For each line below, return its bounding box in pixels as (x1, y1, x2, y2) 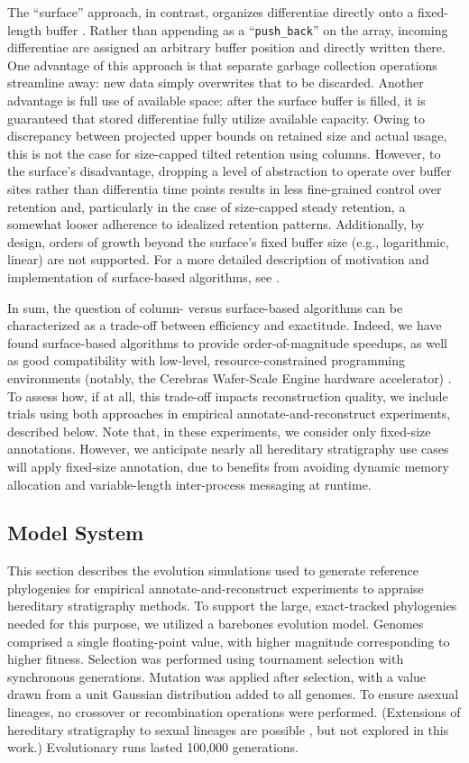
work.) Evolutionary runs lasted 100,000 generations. (7, 738, 299, 757)
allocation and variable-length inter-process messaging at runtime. (7, 474, 372, 493)
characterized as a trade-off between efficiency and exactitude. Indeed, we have (7, 316, 442, 335)
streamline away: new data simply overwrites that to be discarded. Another (7, 73, 424, 92)
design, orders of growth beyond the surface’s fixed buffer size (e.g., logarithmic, (7, 232, 449, 251)
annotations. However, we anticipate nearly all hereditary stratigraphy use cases (7, 439, 449, 458)
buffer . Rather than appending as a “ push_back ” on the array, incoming (45, 20, 448, 39)
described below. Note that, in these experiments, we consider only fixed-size (7, 421, 431, 440)
